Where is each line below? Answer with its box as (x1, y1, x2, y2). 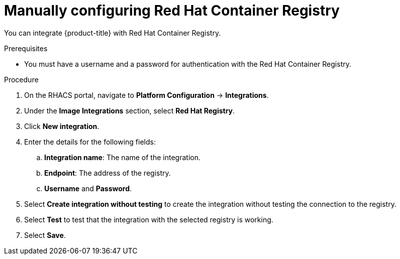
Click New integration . (24, 121, 99, 131)
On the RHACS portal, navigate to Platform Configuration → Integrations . (24, 90, 269, 99)
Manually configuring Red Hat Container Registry (4, 2, 340, 19)
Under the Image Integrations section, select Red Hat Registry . (24, 106, 235, 115)
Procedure (4, 75, 39, 84)
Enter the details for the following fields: (24, 137, 156, 146)
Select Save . (24, 230, 66, 239)
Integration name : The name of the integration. (44, 153, 201, 162)
